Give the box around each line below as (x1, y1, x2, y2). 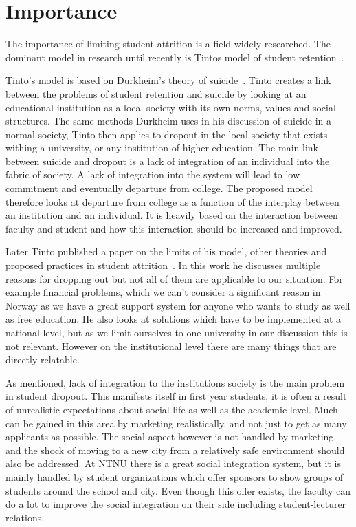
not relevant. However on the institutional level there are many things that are (5, 338, 337, 353)
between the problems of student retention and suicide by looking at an (5, 86, 307, 100)
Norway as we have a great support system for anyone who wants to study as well (5, 298, 351, 312)
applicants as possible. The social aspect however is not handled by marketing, (5, 429, 337, 444)
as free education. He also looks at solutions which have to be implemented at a (5, 312, 342, 326)
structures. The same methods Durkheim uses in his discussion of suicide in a (5, 114, 332, 128)
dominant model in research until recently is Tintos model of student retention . (5, 50, 344, 64)
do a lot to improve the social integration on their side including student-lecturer (5, 497, 346, 511)
